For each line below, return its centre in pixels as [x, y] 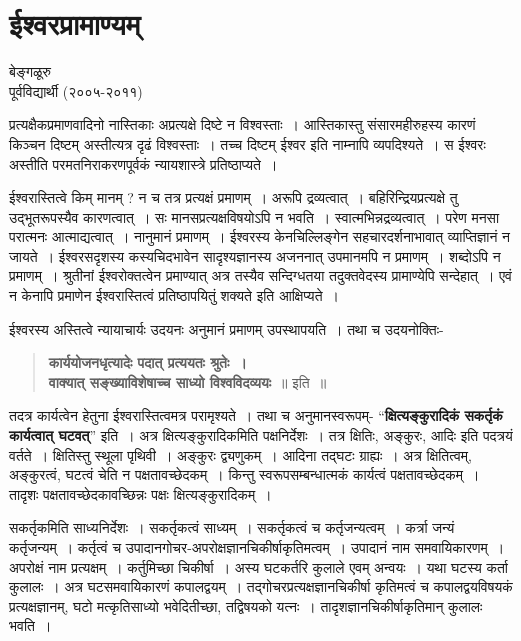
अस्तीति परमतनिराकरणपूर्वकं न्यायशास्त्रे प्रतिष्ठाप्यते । [143, 163]
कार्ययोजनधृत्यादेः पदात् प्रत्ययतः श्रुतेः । [147, 362]
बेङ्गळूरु [30, 71]
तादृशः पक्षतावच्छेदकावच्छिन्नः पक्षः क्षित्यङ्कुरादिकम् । [140, 493]
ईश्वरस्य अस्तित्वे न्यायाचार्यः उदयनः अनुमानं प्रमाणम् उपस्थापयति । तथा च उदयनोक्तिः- [226, 328]
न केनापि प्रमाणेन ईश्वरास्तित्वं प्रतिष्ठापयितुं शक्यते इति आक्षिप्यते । [174, 295]
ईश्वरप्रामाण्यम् [75, 23]
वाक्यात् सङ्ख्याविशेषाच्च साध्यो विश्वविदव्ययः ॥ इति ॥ [187, 381]
